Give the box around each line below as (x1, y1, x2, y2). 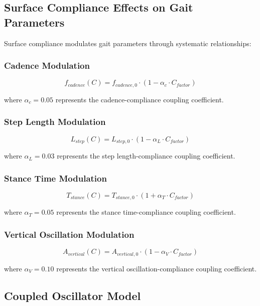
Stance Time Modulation (4, 172, 107, 184)
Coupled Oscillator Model (4, 287, 141, 303)
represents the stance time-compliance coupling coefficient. (56, 207, 236, 217)
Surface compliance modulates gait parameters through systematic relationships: (4, 38, 251, 48)
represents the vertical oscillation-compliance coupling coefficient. (56, 263, 257, 273)
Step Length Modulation (4, 115, 106, 128)
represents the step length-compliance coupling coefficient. (57, 150, 235, 161)
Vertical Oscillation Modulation (4, 228, 135, 240)
